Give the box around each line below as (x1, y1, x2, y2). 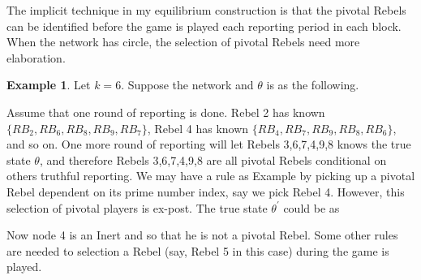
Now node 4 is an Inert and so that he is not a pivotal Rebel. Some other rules (6, 226, 398, 243)
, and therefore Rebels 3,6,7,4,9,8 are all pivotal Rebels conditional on (39, 151, 387, 168)
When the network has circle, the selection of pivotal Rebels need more (6, 33, 360, 50)
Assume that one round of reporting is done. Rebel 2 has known (6, 103, 325, 120)
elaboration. (6, 49, 66, 66)
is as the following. (266, 76, 359, 93)
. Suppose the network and (121, 76, 254, 93)
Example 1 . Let (6, 76, 91, 93)
